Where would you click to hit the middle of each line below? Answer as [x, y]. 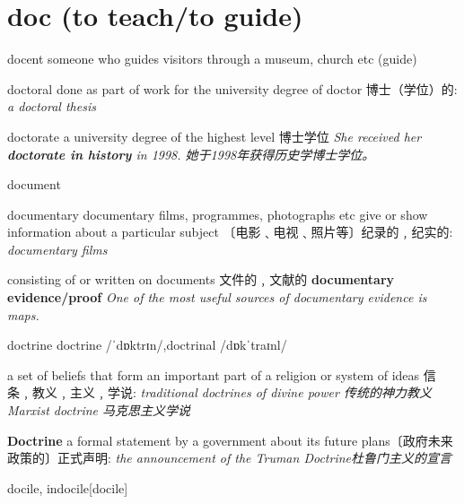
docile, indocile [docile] [68, 487]
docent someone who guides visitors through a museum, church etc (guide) [212, 59]
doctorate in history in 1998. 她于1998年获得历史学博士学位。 [191, 154]
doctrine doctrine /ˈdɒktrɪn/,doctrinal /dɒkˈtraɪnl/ [147, 345]
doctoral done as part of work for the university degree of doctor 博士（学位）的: [232, 88]
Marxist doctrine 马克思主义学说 [99, 410]
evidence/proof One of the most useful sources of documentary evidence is [217, 297]
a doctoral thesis [52, 106]
